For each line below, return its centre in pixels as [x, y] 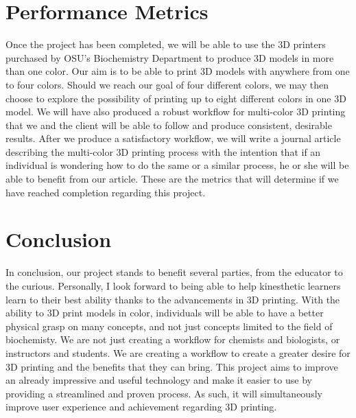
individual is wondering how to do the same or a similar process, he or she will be [177, 165]
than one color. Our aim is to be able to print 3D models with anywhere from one [178, 71]
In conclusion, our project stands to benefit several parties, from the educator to [174, 272]
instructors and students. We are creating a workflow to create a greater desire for [178, 352]
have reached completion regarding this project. [106, 192]
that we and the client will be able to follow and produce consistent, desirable [169, 125]
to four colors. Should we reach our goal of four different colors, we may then [167, 84]
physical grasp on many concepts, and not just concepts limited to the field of [169, 326]
